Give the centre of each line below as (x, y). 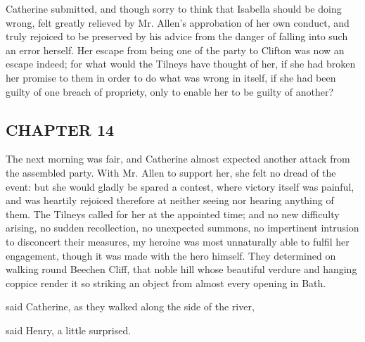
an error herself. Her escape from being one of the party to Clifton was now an (175, 50)
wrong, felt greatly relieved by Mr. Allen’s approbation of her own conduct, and (178, 22)
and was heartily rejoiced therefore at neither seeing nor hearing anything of (170, 200)
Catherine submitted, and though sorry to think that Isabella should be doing (174, 8)
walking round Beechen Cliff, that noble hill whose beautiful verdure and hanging (181, 269)
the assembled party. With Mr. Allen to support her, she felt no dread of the (171, 172)
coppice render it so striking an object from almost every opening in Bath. (166, 283)
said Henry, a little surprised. (69, 330)
